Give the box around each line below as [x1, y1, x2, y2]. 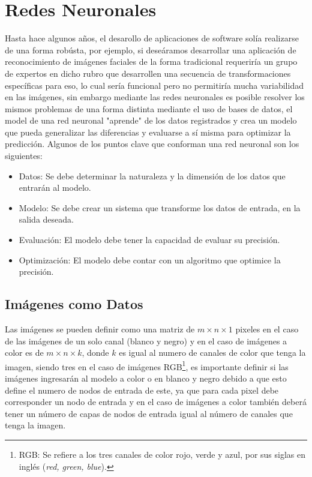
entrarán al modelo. [19, 181, 91, 194]
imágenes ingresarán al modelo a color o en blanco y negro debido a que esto [5, 372, 287, 385]
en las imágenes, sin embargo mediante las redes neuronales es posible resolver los [5, 91, 305, 103]
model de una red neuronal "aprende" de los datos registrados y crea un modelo [5, 114, 297, 127]
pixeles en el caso [235, 323, 299, 335]
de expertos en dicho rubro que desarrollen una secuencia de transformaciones [5, 67, 291, 79]
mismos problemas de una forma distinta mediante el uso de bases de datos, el [5, 102, 293, 115]
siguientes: [5, 149, 43, 162]
